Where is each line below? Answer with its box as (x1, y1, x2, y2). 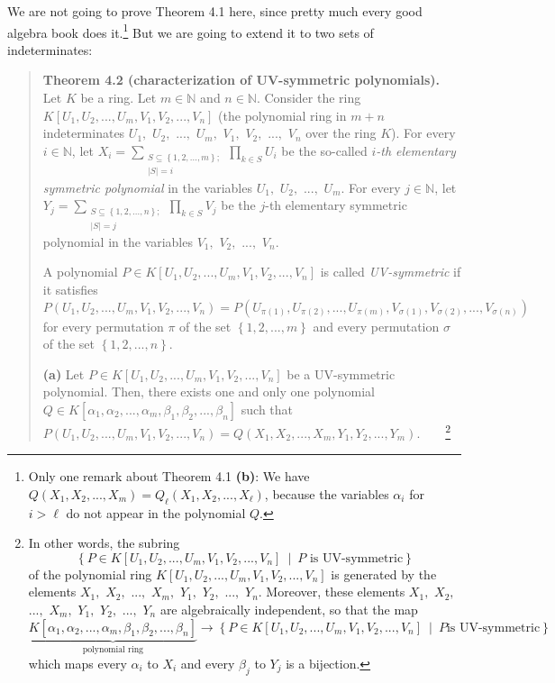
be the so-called (281, 141, 368, 159)
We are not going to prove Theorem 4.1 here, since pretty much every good (7, 2, 423, 20)
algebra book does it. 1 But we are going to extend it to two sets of (7, 20, 374, 41)
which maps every (28, 653, 127, 672)
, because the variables (264, 484, 389, 503)
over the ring (305, 123, 377, 142)
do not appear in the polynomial (66, 503, 246, 522)
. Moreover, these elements (258, 582, 405, 601)
